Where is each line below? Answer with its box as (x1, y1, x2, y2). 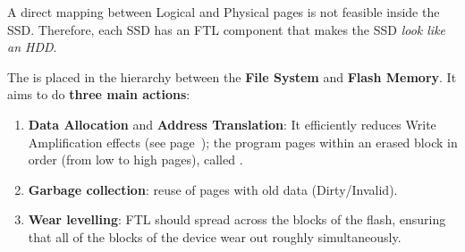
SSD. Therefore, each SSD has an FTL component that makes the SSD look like (7, 20, 446, 38)
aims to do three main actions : (7, 85, 190, 104)
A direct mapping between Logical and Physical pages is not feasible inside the (7, 3, 440, 21)
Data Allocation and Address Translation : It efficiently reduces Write (28, 114, 436, 133)
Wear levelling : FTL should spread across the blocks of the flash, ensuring (28, 210, 446, 229)
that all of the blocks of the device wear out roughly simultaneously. (28, 227, 402, 246)
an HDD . (7, 38, 57, 56)
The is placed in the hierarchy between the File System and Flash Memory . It (7, 67, 457, 86)
